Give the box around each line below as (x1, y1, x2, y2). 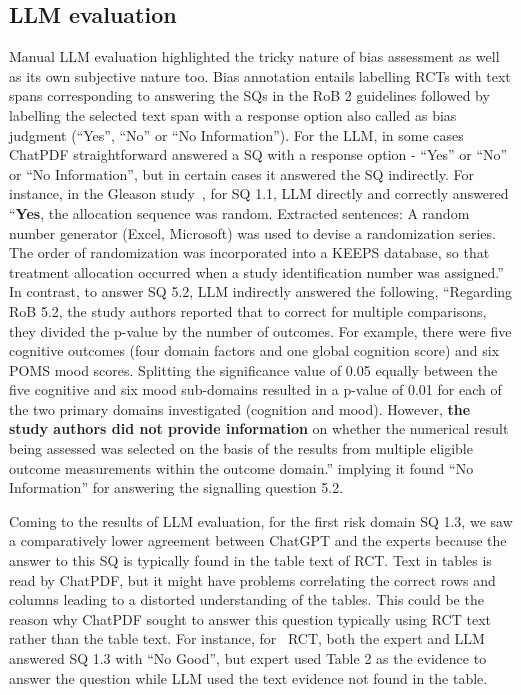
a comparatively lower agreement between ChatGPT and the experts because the (9, 530, 507, 551)
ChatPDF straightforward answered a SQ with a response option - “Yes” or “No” (9, 144, 508, 165)
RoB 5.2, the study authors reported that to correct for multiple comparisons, (9, 300, 487, 321)
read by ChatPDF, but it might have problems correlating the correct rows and (9, 569, 496, 590)
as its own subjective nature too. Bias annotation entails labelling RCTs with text (9, 65, 511, 86)
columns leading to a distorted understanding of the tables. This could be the (9, 589, 484, 610)
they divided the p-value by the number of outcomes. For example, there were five (9, 320, 512, 341)
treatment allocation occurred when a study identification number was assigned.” (9, 261, 504, 282)
